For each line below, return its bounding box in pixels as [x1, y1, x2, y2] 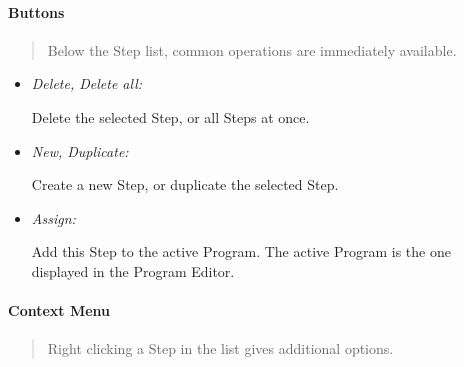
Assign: [31, 207, 76, 228]
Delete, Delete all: [31, 73, 143, 94]
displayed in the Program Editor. [31, 260, 235, 281]
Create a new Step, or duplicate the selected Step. [31, 174, 339, 195]
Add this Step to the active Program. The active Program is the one [31, 241, 451, 262]
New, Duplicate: [31, 140, 129, 161]
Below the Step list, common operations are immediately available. [47, 39, 457, 60]
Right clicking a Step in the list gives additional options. [47, 338, 394, 359]
